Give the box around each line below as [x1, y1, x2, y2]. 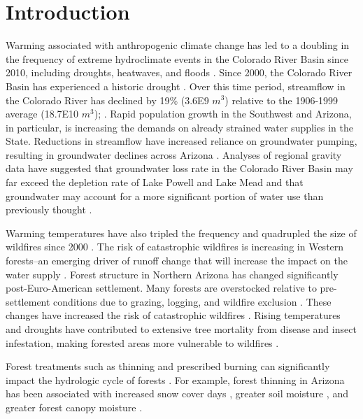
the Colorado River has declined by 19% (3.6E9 [6, 92, 209, 107]
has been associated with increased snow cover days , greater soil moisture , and [6, 386, 348, 401]
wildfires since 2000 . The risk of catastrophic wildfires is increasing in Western [6, 239, 344, 254]
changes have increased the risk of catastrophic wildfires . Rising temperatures [6, 308, 341, 322]
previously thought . [6, 202, 92, 217]
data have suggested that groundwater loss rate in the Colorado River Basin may [6, 161, 353, 176]
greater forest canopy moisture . [6, 399, 143, 414]
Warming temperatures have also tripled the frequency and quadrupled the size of [6, 225, 357, 240]
